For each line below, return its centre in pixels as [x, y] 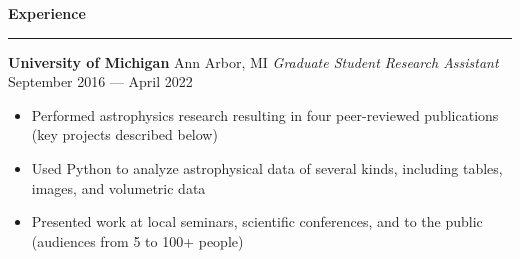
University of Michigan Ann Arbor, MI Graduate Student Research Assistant [253, 61]
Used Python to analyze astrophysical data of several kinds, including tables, [267, 167]
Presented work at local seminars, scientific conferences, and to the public [257, 221]
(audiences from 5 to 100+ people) [137, 240]
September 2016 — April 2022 [100, 81]
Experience [47, 13]
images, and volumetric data [118, 187]
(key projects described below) [124, 134]
